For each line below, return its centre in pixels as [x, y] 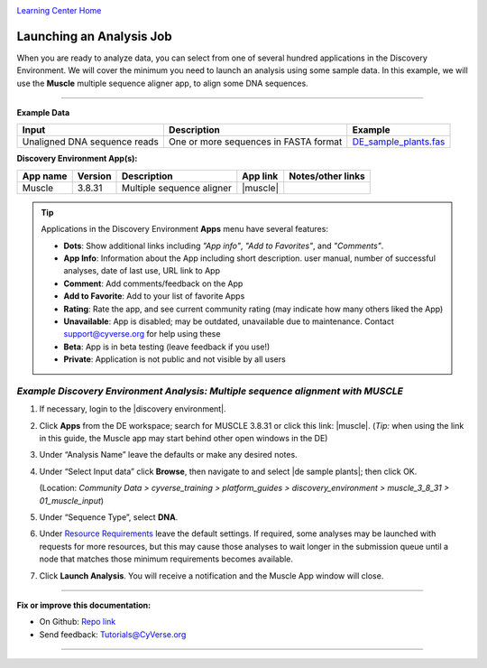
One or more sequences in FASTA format [255, 142]
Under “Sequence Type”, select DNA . [109, 517]
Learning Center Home [59, 10]
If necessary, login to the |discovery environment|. [133, 409]
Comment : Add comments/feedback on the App [153, 283]
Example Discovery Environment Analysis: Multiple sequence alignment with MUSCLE [210, 391]
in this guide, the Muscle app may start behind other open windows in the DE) [184, 439]
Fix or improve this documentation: [84, 605]
